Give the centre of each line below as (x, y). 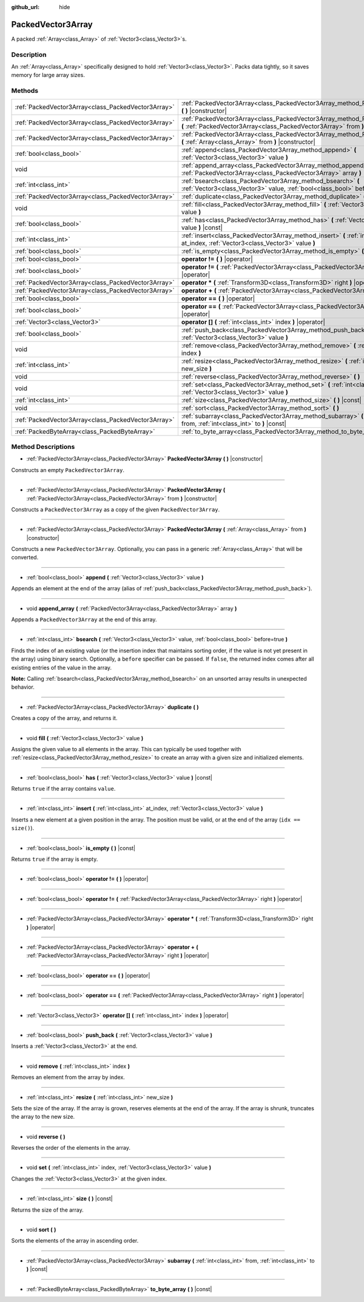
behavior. (23, 687)
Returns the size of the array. (48, 1210)
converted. (25, 558)
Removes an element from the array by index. (68, 1078)
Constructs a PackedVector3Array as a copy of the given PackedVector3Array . (116, 509)
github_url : (25, 7)
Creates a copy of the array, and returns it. (64, 718)
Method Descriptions (43, 447)
